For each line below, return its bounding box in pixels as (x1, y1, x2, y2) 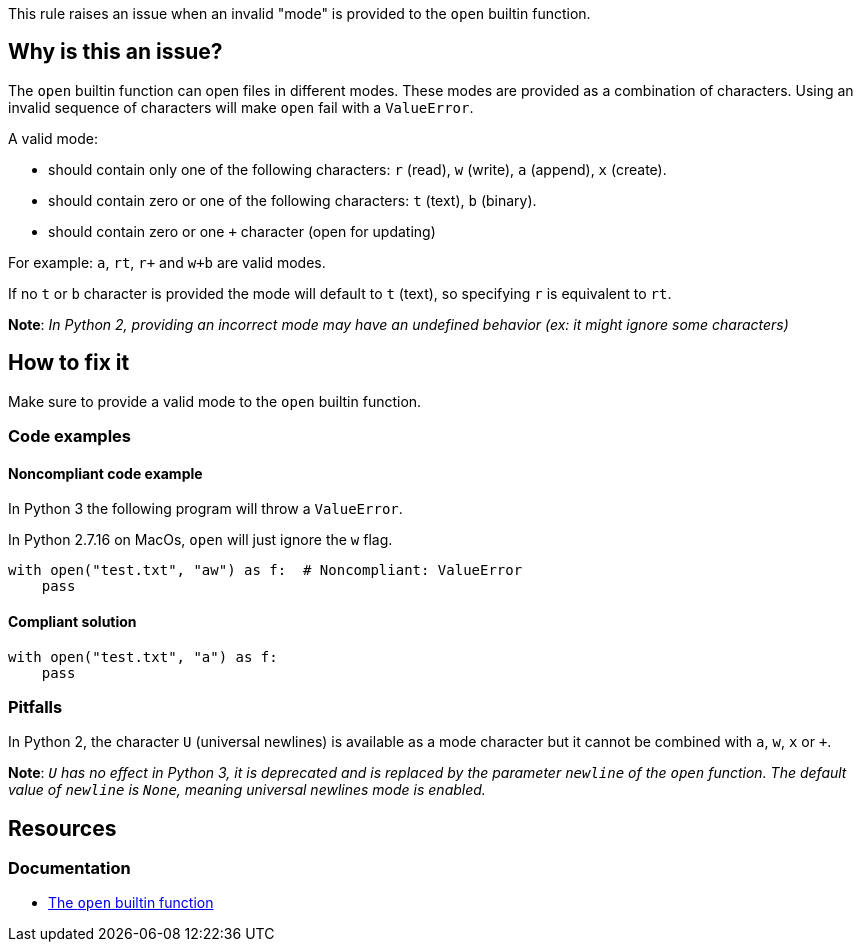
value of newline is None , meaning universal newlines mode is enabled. (8, 781, 486, 799)
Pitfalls (8, 696, 63, 717)
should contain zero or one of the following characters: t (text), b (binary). (48, 191, 537, 209)
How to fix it (8, 350, 130, 376)
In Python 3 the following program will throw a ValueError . (8, 500, 403, 518)
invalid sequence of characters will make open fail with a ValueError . (8, 98, 474, 116)
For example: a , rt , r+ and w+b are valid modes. (8, 253, 326, 271)
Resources (8, 815, 117, 841)
